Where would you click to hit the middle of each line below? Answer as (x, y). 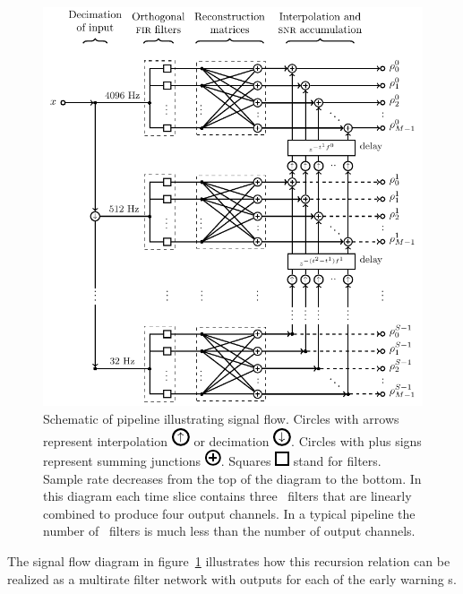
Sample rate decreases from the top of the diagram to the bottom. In (232, 478)
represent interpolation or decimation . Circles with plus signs (232, 440)
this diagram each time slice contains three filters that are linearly (227, 496)
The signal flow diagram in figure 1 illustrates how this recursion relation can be (229, 561)
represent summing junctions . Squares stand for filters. (212, 461)
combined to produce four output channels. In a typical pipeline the (229, 513)
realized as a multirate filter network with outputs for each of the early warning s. (232, 578)
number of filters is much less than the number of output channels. (229, 531)
